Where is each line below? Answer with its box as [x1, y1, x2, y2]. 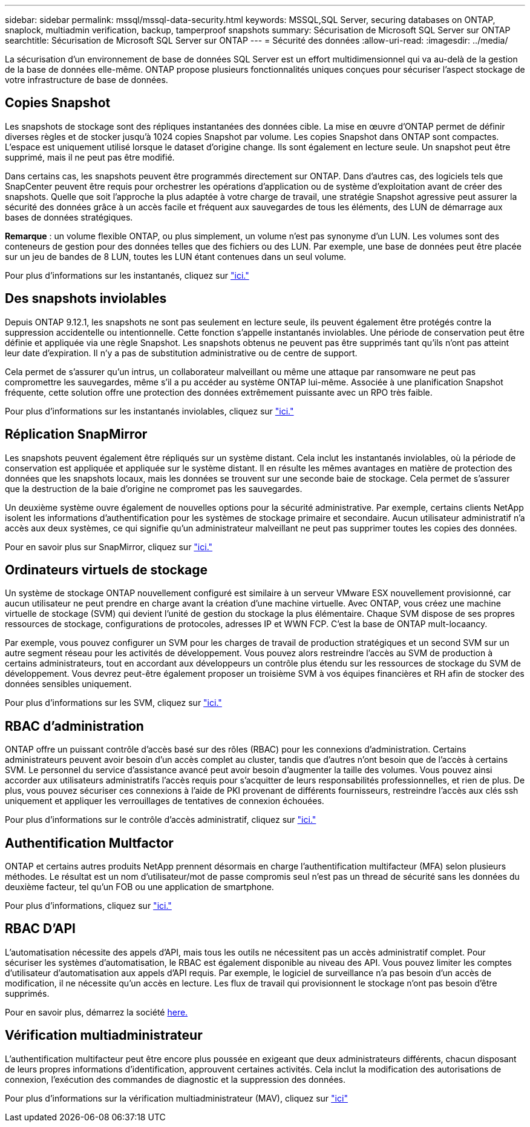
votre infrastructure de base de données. [5, 75, 168, 85]
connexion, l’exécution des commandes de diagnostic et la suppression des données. [5, 1074, 346, 1085]
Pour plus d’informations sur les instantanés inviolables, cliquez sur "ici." [5, 405, 294, 416]
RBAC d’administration [5, 718, 144, 734]
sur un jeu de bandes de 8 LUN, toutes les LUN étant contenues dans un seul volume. [5, 251, 347, 262]
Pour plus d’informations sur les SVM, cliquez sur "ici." [5, 697, 222, 708]
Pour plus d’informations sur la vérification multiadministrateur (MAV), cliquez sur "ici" [5, 1092, 348, 1103]
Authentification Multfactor [5, 835, 174, 851]
